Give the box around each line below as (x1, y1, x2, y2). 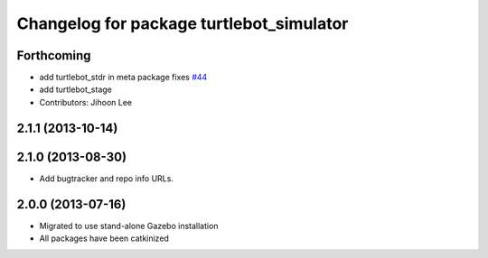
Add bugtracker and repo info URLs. (39, 172, 174, 184)
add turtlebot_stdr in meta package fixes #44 (39, 72, 208, 83)
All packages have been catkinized (39, 233, 169, 244)
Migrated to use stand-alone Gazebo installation (39, 220, 219, 231)
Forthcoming (16, 48, 91, 63)
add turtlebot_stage (39, 84, 113, 95)
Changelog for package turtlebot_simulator (16, 14, 349, 33)
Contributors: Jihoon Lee (39, 97, 133, 107)
